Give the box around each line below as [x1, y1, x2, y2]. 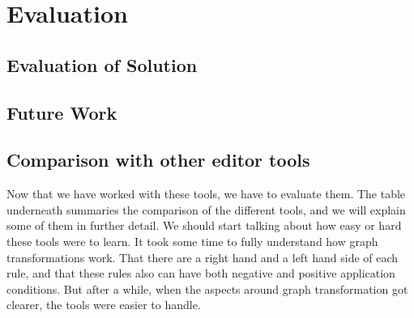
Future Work [6, 100, 117, 125]
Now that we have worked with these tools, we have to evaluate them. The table [6, 185, 406, 202]
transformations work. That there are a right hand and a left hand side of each [6, 248, 399, 265]
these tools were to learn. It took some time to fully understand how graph [6, 232, 378, 249]
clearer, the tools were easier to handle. [6, 296, 201, 313]
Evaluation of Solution [6, 52, 198, 77]
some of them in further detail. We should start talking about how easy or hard [6, 217, 402, 234]
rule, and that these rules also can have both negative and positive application [6, 265, 395, 282]
